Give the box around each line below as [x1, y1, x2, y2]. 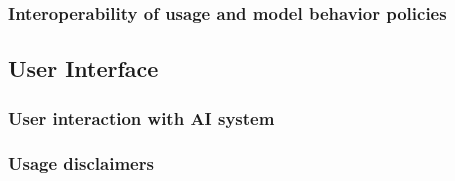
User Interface [8, 53, 159, 84]
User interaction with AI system [8, 105, 275, 130]
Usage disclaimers [8, 151, 154, 176]
